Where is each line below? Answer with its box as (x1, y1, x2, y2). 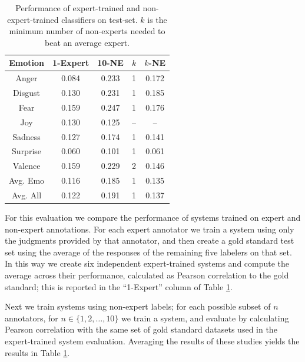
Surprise (12, 145, 42, 157)
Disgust (13, 87, 40, 99)
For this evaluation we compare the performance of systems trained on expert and (5, 211, 301, 224)
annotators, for (5, 311, 58, 324)
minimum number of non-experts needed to (9, 25, 165, 37)
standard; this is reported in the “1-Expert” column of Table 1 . (5, 280, 233, 293)
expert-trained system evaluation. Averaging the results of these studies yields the (5, 335, 300, 347)
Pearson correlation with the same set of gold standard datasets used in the (5, 323, 277, 336)
